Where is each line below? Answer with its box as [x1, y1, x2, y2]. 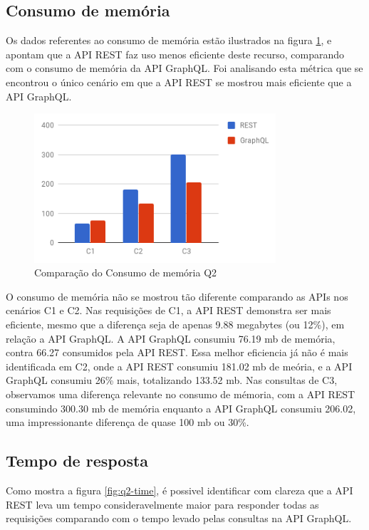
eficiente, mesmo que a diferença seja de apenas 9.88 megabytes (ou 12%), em [6, 316, 345, 331]
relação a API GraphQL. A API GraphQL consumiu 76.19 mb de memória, [6, 331, 336, 345]
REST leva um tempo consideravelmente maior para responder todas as [6, 497, 319, 511]
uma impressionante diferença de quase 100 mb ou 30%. [6, 415, 249, 430]
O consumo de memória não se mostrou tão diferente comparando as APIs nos [6, 289, 348, 303]
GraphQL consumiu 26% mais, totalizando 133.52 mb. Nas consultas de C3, [6, 373, 338, 388]
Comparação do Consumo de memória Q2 [34, 265, 217, 280]
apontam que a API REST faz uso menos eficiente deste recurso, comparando [6, 46, 345, 61]
